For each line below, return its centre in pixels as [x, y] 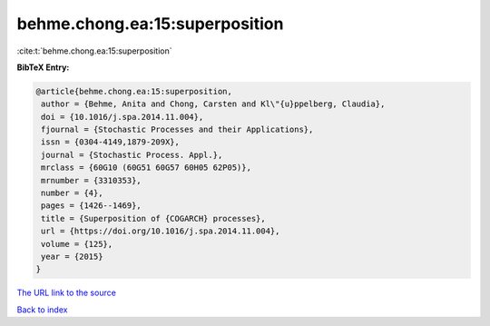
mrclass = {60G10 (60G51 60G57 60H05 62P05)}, [146, 168]
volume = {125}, [77, 244]
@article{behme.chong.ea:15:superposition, [134, 91]
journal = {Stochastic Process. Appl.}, [132, 155]
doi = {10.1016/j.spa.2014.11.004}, [122, 117]
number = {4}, [72, 193]
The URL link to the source [67, 293]
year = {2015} [72, 257]
